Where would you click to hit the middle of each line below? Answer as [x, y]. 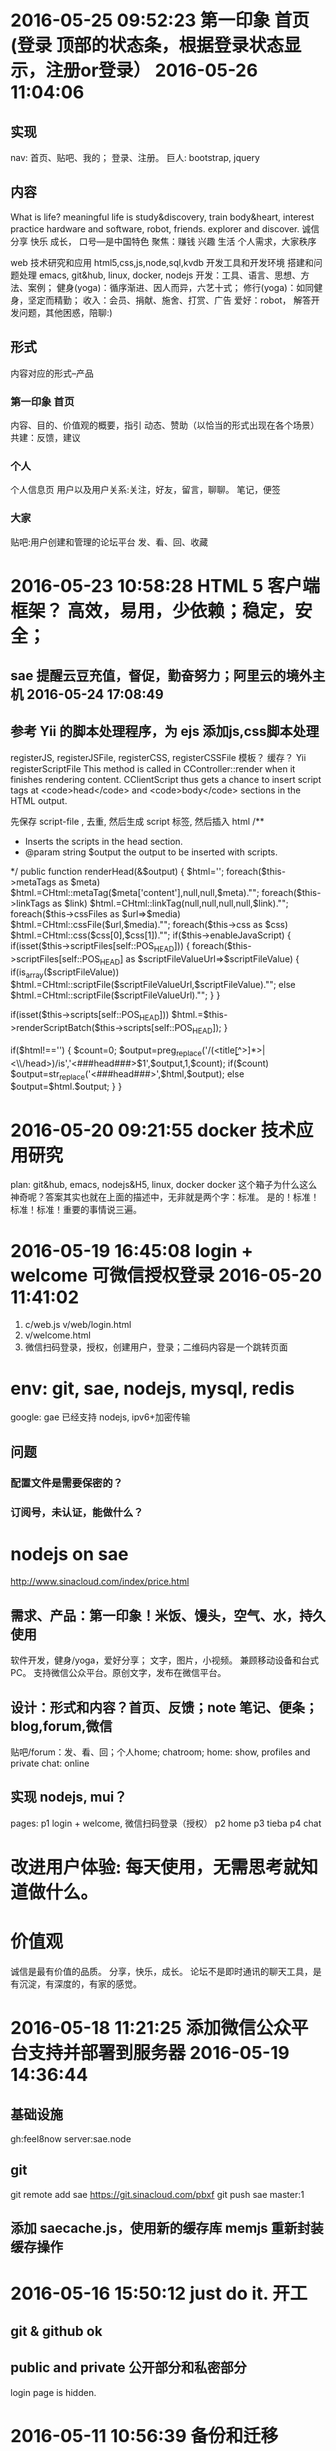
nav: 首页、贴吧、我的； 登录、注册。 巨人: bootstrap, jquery [135, 157]
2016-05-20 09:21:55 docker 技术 [153, 1130]
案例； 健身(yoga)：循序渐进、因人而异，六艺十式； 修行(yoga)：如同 [171, 287]
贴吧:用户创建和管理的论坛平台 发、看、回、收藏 [109, 542]
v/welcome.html [58, 1335]
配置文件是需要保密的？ [66, 1483]
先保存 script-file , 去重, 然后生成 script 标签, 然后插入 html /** [137, 821]
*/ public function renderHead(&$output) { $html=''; [117, 871]
